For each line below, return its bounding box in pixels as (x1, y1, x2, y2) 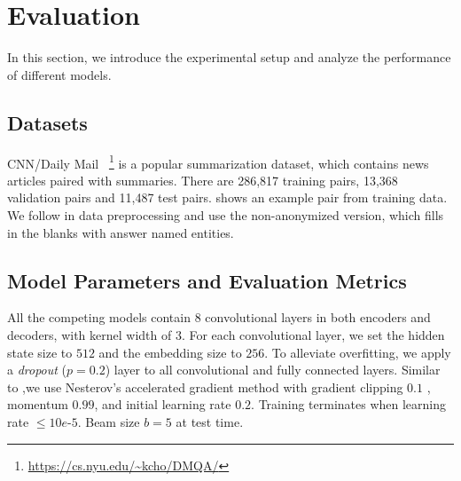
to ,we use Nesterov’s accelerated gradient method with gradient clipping (7, 377, 403, 396)
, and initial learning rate (94, 395, 231, 414)
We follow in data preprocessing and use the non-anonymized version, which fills (7, 205, 444, 224)
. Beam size (77, 412, 140, 430)
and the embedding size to (98, 343, 242, 361)
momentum (7, 395, 68, 414)
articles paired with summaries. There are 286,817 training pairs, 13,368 (7, 170, 398, 189)
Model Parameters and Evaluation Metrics (7, 266, 407, 294)
